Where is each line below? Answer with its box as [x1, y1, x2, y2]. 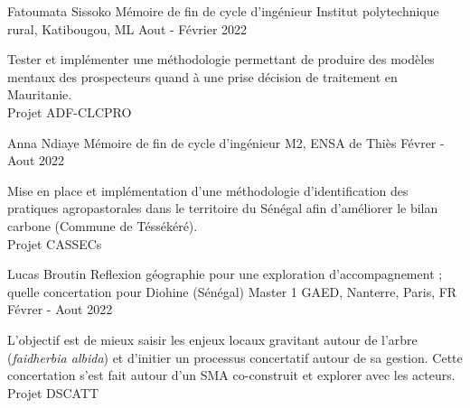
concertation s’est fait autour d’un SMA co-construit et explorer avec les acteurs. [7, 366, 456, 385]
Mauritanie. [7, 85, 72, 104]
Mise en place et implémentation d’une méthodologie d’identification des [7, 181, 409, 199]
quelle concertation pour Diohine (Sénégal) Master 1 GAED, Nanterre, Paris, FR [7, 282, 457, 301]
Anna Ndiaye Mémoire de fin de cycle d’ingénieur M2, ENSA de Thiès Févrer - [7, 133, 445, 152]
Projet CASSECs [7, 234, 102, 253]
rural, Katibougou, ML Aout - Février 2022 [7, 19, 248, 38]
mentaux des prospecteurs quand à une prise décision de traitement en [7, 67, 398, 86]
